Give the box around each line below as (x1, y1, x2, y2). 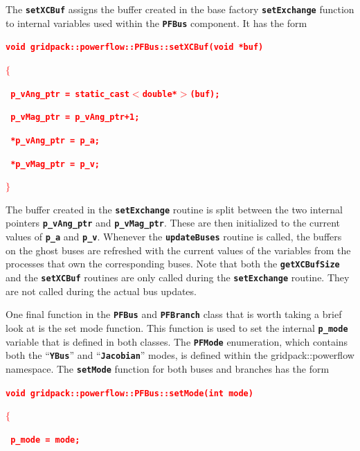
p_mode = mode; (10, 434, 80, 445)
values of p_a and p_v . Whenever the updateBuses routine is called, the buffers (6, 229, 342, 244)
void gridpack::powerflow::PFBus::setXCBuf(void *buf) (6, 42, 264, 53)
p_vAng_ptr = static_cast (10, 89, 129, 99)
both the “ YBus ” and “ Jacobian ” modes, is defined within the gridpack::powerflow (6, 348, 354, 362)
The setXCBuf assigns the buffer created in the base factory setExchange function (6, 2, 354, 16)
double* (142, 89, 177, 99)
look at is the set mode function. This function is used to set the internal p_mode (6, 320, 348, 335)
